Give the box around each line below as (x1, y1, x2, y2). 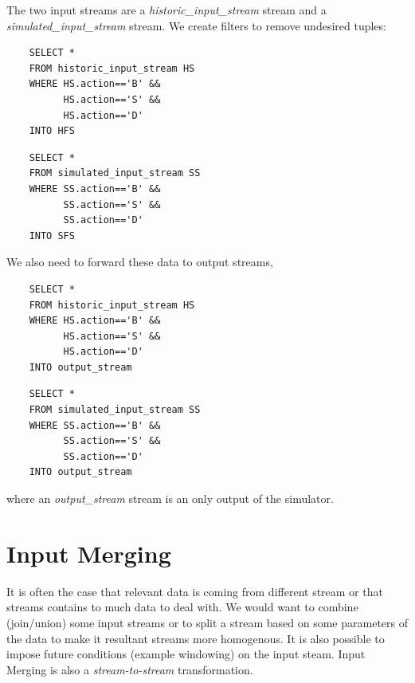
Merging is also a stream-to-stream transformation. (6, 661, 253, 677)
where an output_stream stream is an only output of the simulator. (6, 490, 334, 507)
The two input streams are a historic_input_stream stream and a (6, 2, 327, 18)
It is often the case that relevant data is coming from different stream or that (6, 583, 383, 599)
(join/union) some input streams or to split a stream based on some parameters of (6, 614, 408, 630)
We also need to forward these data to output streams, (6, 253, 273, 270)
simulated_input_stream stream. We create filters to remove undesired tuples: (6, 17, 386, 33)
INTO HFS (29, 125, 75, 137)
